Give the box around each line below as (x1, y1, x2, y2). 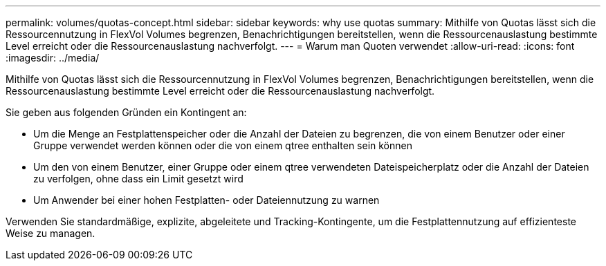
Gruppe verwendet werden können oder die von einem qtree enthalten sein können (33, 140, 412, 151)
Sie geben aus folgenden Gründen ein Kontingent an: (6, 106, 247, 118)
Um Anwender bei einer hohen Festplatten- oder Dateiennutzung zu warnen (33, 194, 380, 206)
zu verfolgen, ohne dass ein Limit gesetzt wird (33, 173, 244, 184)
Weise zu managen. (6, 227, 95, 239)
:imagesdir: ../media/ (6, 52, 100, 64)
